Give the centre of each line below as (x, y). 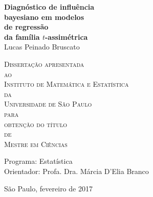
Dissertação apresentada (44, 64)
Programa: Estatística (38, 161)
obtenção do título (36, 124)
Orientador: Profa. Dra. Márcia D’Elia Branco (76, 171)
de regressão (26, 27)
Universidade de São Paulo (48, 104)
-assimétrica (66, 36)
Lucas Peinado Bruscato (42, 47)
